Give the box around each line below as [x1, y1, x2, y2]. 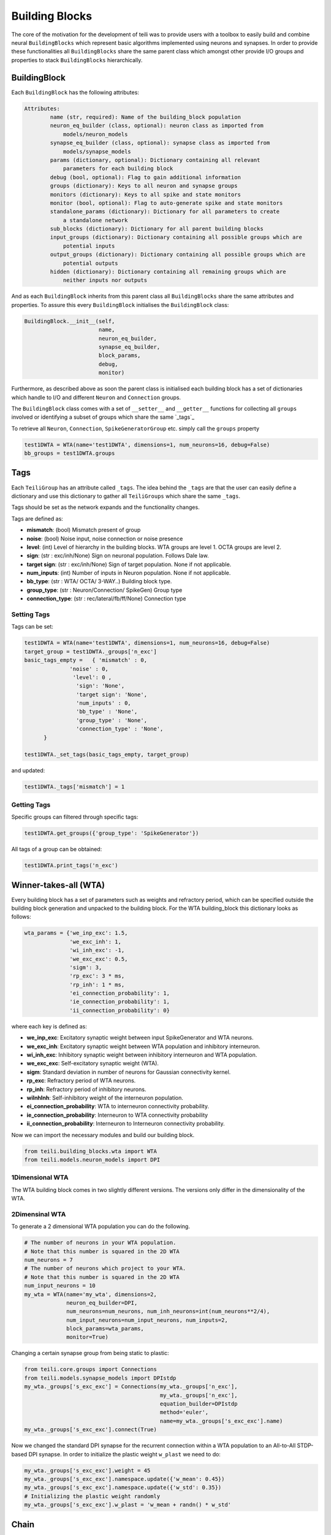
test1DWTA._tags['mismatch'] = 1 [24, 783, 125, 790]
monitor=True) [66, 1334, 108, 1341]
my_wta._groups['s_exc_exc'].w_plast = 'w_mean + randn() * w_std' [24, 1501, 232, 1509]
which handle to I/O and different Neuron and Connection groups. [11, 394, 181, 401]
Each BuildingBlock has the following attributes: [11, 88, 139, 96]
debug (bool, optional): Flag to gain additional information [50, 174, 242, 181]
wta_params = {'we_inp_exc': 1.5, [24, 930, 128, 936]
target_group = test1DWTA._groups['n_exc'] [24, 648, 158, 655]
